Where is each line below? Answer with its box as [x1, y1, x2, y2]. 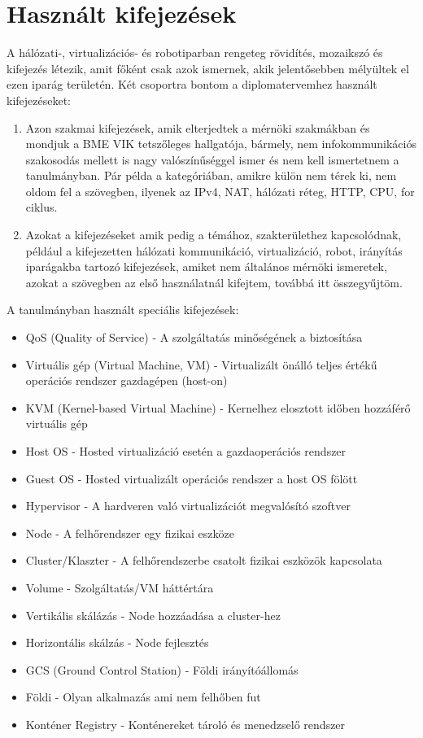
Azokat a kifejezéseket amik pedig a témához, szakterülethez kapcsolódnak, [25, 226, 402, 243]
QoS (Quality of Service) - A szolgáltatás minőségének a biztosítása [25, 329, 363, 346]
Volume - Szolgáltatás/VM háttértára [25, 579, 214, 596]
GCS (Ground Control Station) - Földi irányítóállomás [25, 661, 299, 678]
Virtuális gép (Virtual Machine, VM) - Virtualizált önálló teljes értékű [25, 356, 377, 373]
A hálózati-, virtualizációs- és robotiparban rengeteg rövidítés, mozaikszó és [7, 44, 383, 61]
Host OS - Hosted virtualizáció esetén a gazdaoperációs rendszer [25, 443, 347, 459]
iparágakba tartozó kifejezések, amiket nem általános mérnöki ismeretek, [25, 258, 387, 275]
